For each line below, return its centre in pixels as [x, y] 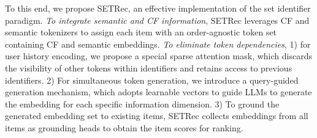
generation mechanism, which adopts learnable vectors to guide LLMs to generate [158, 92]
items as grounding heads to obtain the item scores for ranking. [124, 127]
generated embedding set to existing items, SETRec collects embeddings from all [157, 116]
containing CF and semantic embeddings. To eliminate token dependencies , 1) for [158, 44]
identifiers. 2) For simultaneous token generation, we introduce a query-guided [152, 80]
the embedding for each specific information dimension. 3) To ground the [142, 103]
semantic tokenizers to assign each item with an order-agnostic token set [141, 32]
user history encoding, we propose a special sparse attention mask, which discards [158, 56]
